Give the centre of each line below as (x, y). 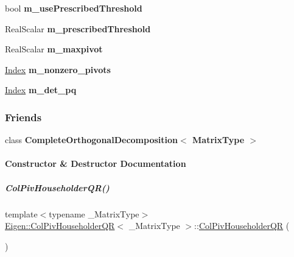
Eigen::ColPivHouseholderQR (60, 226)
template (21, 213)
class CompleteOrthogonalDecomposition (91, 140)
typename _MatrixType (94, 213)
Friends (23, 117)
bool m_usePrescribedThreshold (74, 8)
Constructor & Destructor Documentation (96, 164)
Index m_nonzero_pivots (58, 69)
